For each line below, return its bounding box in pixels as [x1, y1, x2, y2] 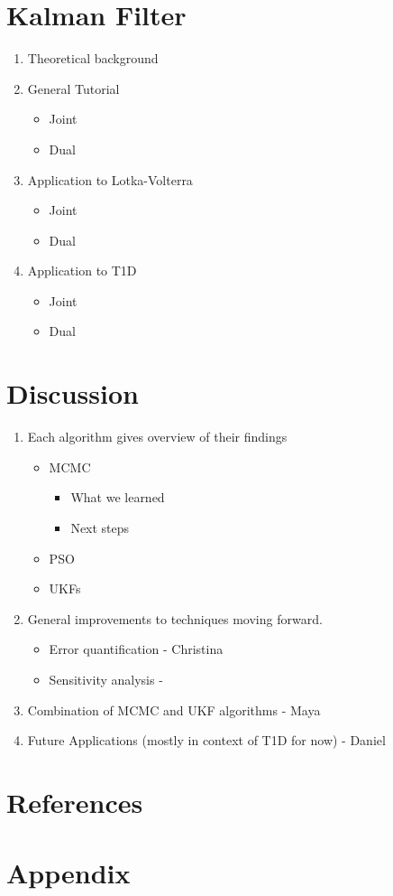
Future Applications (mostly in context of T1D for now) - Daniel [27, 731, 386, 750]
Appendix [6, 854, 131, 891]
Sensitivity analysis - [49, 669, 163, 688]
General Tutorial [27, 79, 120, 98]
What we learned [70, 488, 165, 507]
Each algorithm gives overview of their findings [27, 427, 288, 446]
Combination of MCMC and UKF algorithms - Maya [27, 700, 321, 719]
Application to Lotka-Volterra [27, 170, 193, 189]
